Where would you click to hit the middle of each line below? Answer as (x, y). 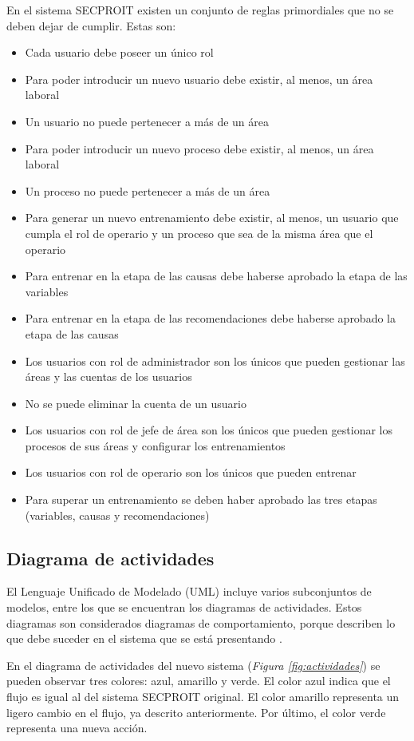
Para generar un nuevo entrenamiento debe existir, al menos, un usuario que (212, 218)
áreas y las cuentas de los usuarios (108, 376)
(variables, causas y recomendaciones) (117, 515)
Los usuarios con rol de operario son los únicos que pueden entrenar (191, 472)
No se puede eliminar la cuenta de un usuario (136, 403)
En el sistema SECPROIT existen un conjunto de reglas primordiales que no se (200, 10)
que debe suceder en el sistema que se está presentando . (144, 638)
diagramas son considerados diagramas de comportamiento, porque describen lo (201, 622)
